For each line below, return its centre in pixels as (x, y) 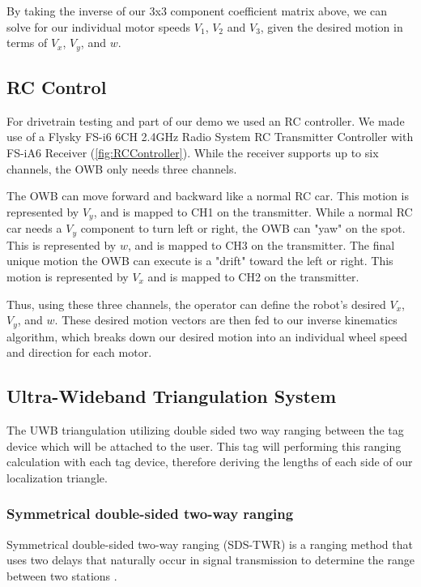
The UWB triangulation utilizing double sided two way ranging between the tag (205, 429)
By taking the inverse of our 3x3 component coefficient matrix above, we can (197, 11)
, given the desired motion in (332, 26)
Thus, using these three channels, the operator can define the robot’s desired (196, 304)
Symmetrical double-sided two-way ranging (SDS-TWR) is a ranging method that (210, 544)
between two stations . (62, 575)
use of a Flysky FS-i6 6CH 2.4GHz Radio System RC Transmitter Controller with (210, 137)
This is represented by (62, 244)
